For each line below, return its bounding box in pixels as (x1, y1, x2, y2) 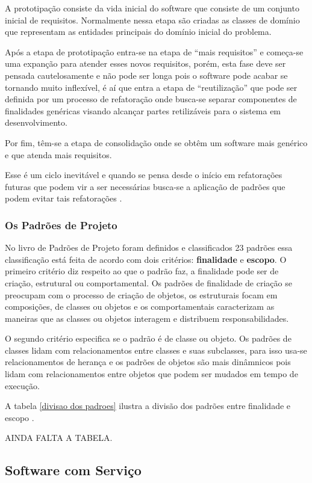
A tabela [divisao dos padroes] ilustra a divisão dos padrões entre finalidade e (5, 399, 291, 412)
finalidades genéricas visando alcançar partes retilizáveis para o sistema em (5, 104, 281, 117)
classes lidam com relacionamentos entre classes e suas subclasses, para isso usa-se (5, 343, 307, 356)
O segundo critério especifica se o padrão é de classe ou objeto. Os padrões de (5, 332, 292, 345)
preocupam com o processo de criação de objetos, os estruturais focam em (5, 288, 278, 301)
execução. (5, 379, 40, 392)
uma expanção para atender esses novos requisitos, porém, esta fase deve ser (5, 57, 286, 70)
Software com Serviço (5, 461, 142, 479)
